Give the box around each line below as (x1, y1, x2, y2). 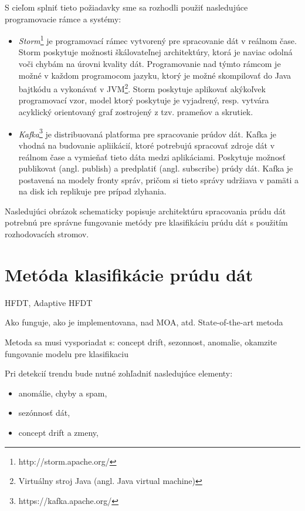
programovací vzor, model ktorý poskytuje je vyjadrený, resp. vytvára (18, 94, 269, 106)
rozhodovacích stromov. (5, 228, 89, 240)
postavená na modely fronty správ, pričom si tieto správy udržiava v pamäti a (18, 173, 299, 186)
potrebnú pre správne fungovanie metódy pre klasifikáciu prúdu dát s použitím (5, 216, 288, 228)
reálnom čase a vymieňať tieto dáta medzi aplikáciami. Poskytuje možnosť (18, 150, 286, 163)
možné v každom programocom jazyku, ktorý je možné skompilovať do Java (18, 69, 292, 81)
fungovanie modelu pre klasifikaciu (5, 347, 128, 359)
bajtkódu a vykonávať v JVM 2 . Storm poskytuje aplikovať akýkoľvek (18, 81, 266, 95)
